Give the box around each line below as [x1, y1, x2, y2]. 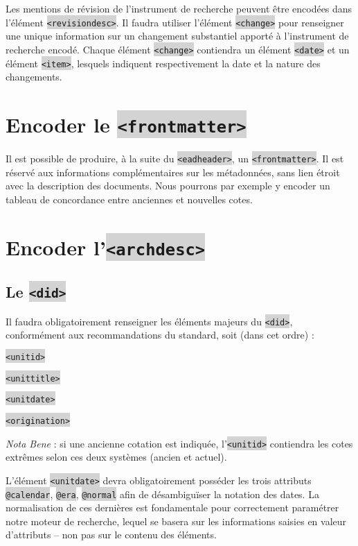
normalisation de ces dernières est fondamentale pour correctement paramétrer [6, 500, 339, 515]
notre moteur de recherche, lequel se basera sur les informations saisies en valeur [6, 513, 347, 528]
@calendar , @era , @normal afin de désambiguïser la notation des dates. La [6, 486, 319, 501]
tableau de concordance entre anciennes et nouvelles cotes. [6, 191, 253, 206]
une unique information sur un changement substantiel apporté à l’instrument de [6, 28, 349, 43]
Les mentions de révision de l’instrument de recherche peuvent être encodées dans [6, 1, 352, 15]
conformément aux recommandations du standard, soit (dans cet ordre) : [6, 327, 314, 342]
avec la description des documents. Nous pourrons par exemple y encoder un [6, 178, 330, 193]
